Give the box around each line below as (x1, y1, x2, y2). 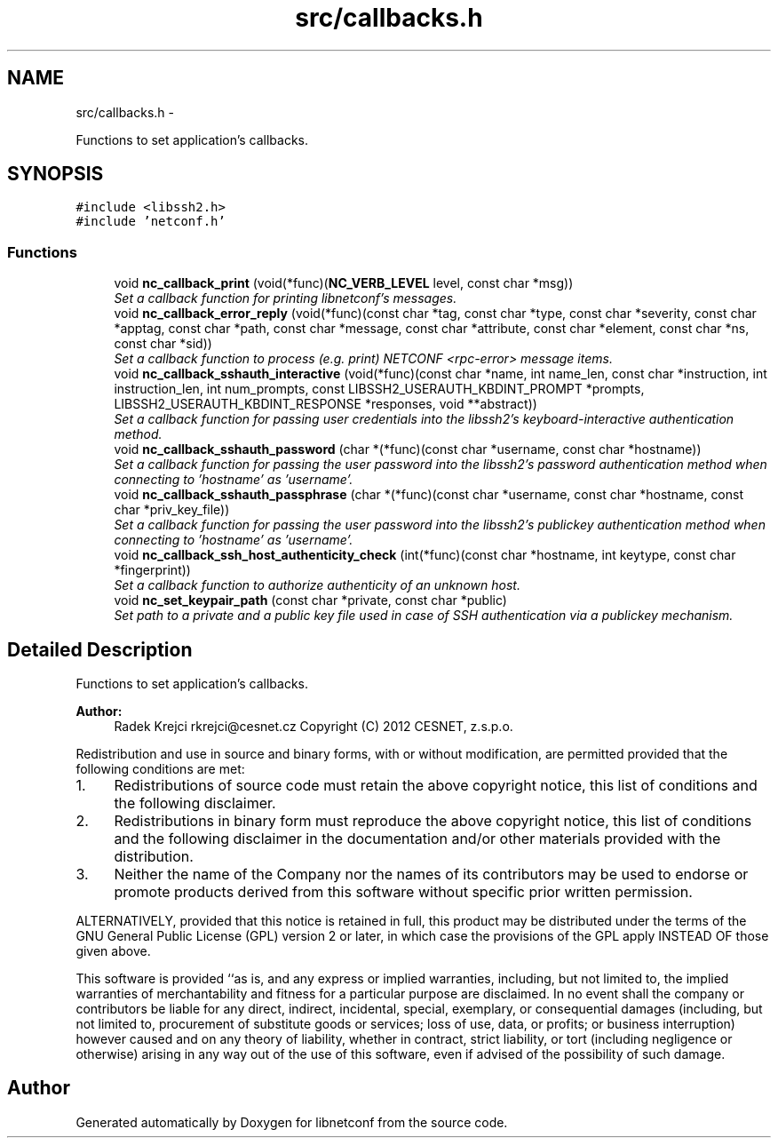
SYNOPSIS (7, 163, 104, 186)
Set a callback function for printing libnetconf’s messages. (114, 290, 457, 306)
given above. (75, 943, 151, 959)
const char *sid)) (114, 336, 212, 352)
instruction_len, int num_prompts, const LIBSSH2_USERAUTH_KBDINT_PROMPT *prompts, (114, 381, 645, 397)
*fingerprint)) (114, 562, 191, 578)
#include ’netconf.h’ (75, 214, 226, 229)
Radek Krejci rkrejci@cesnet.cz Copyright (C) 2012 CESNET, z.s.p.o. (114, 719, 513, 735)
